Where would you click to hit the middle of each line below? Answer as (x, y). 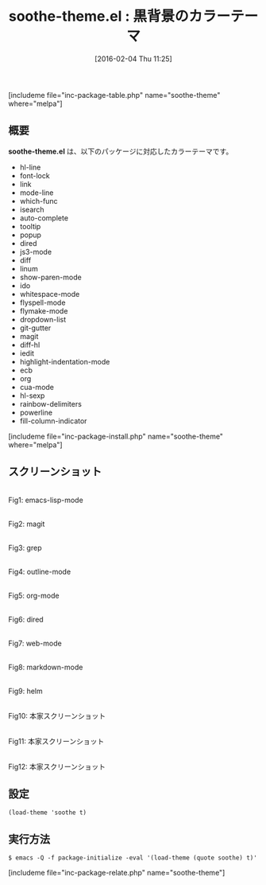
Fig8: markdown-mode (46, 667)
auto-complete (44, 218)
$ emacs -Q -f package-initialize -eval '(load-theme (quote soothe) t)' (133, 858)
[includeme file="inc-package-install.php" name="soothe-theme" (116, 436)
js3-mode (36, 251)
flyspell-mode (42, 302)
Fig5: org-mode (34, 595)
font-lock (35, 175)
